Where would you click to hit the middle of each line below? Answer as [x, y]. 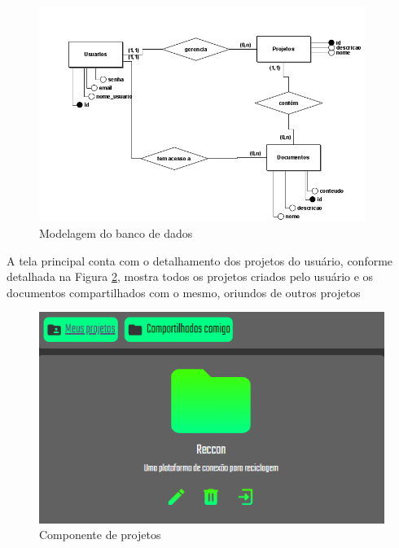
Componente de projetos [100, 535]
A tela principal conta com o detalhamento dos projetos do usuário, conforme [200, 260]
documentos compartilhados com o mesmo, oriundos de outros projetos [184, 292]
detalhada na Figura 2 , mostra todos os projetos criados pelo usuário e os [190, 276]
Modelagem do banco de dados [116, 233]
